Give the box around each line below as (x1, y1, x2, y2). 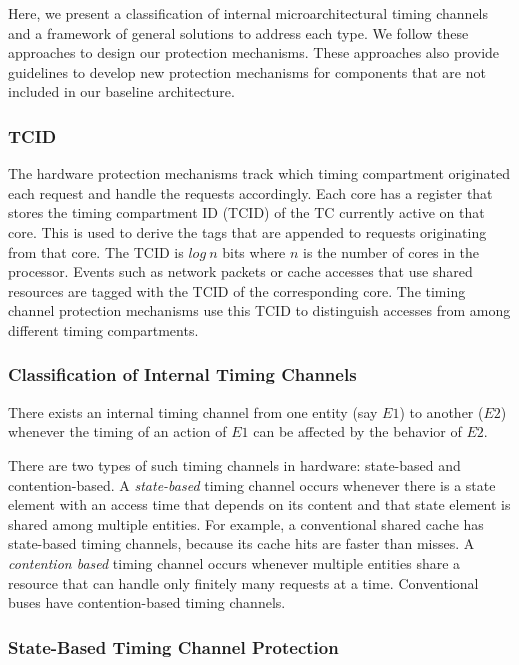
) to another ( (399, 401, 484, 422)
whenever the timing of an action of (8, 421, 227, 442)
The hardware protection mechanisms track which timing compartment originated (8, 163, 511, 184)
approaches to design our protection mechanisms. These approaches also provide (8, 42, 500, 63)
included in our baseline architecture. (8, 81, 235, 102)
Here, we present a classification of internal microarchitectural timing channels (8, 3, 489, 23)
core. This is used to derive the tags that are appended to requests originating (8, 221, 487, 242)
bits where (222, 241, 286, 262)
